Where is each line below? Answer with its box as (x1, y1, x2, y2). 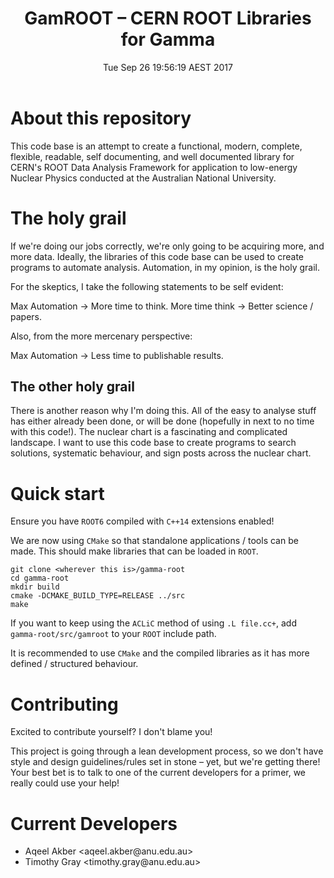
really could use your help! (10, 777, 120, 789)
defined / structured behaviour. (10, 658, 139, 670)
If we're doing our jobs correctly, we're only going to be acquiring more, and (10, 240, 325, 252)
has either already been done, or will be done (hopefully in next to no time (10, 415, 315, 427)
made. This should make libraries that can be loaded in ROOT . (10, 545, 259, 557)
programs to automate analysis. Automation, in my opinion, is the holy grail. (10, 261, 320, 273)
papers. (10, 310, 42, 322)
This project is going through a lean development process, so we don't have (10, 745, 324, 757)
